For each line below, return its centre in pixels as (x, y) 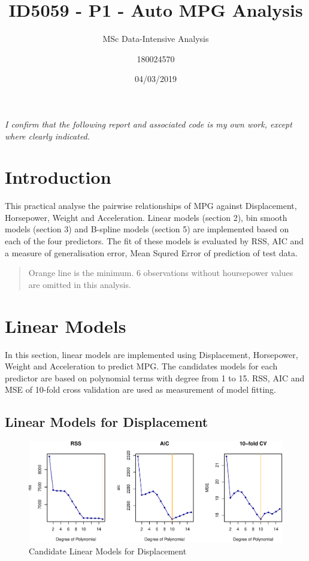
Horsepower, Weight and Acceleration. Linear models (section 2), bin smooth (146, 217)
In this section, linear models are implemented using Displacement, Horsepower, (152, 354)
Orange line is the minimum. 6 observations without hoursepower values (161, 273)
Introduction (58, 177)
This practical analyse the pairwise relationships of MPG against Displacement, (151, 206)
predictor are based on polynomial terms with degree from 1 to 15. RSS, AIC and (155, 377)
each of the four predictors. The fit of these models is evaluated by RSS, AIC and (154, 241)
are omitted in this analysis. (80, 284)
